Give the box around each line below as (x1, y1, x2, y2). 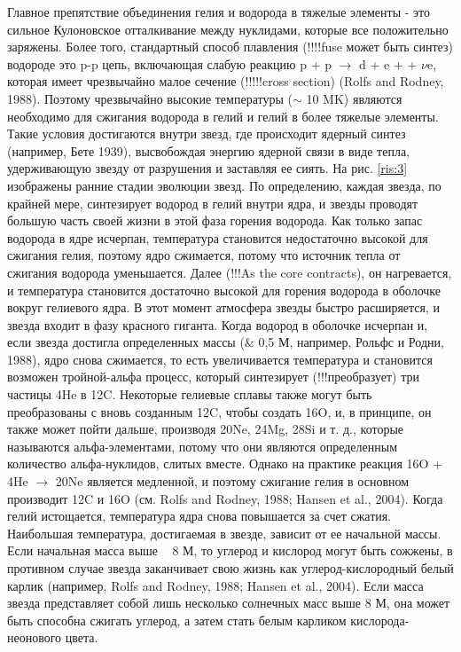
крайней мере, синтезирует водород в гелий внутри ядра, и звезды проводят (7, 193, 418, 212)
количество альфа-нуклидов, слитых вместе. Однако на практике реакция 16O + (7, 454, 443, 473)
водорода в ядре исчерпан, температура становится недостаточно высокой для (7, 228, 428, 247)
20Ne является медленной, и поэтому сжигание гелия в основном (55, 472, 410, 491)
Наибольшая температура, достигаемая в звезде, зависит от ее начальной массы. (7, 523, 441, 542)
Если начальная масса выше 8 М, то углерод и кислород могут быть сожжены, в (7, 541, 453, 560)
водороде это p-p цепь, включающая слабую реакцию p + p (7, 54, 332, 73)
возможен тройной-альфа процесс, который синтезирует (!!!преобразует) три (7, 367, 420, 386)
